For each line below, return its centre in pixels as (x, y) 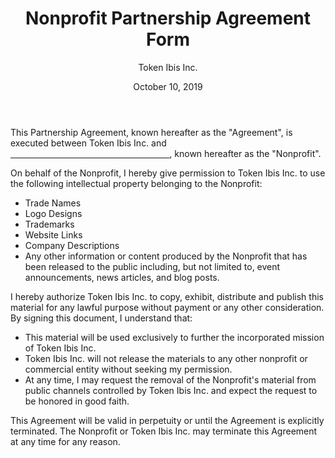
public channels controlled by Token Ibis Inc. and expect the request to (171, 390)
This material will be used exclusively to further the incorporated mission (174, 337)
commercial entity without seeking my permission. (128, 369)
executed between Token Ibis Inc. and (88, 143)
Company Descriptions (72, 245)
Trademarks (49, 224)
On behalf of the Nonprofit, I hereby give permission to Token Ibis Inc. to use (168, 173)
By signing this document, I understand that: (101, 318)
